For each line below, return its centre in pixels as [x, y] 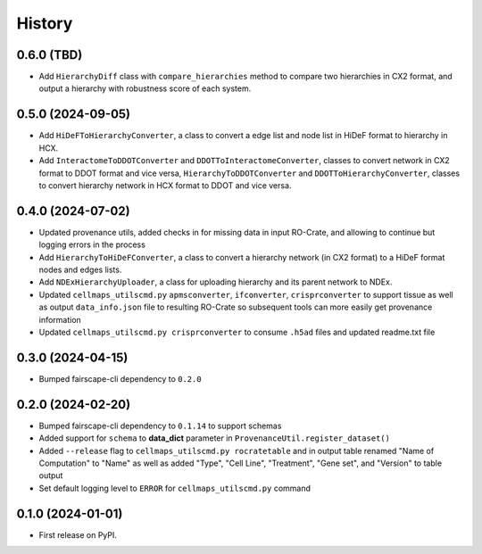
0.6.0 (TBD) [50, 55]
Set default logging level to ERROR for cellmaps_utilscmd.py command [175, 488]
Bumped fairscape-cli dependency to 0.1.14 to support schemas [160, 426]
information [60, 319]
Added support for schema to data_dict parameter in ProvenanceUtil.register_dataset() [214, 438]
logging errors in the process [92, 244]
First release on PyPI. [78, 534]
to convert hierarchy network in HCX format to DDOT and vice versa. [165, 185]
